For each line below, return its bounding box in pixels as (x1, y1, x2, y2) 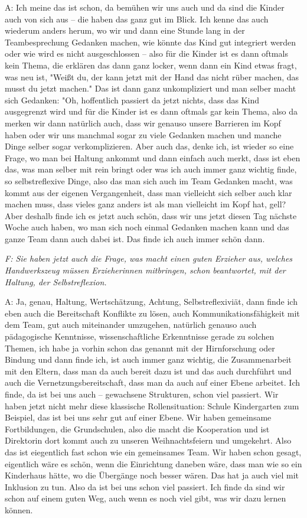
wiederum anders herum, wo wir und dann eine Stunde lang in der (5, 24, 245, 37)
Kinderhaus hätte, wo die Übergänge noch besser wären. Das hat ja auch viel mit (5, 469, 299, 481)
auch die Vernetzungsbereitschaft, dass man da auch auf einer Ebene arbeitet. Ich (5, 376, 300, 389)
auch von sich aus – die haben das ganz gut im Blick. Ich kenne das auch (5, 12, 269, 25)
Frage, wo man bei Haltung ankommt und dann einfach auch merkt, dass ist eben (5, 151, 301, 164)
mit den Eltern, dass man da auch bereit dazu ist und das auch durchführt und (5, 364, 292, 377)
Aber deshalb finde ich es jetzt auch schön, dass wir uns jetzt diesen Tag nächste (5, 209, 297, 221)
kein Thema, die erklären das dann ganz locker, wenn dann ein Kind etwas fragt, (5, 58, 297, 71)
